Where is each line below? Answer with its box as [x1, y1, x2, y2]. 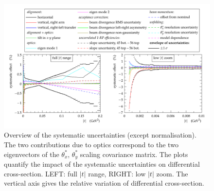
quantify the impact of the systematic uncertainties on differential [4, 159, 200, 169]
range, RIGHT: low [88, 168, 146, 178]
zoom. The [156, 168, 188, 178]
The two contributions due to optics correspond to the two [4, 139, 178, 150]
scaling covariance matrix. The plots [80, 149, 188, 159]
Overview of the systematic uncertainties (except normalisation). [4, 130, 196, 140]
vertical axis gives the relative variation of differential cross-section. [4, 178, 204, 188]
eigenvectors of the [4, 149, 59, 159]
